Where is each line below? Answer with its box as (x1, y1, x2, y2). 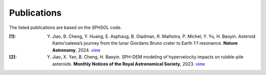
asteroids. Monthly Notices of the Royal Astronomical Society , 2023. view (52, 61, 205, 67)
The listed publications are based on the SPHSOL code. (9, 25, 122, 30)
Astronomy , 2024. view (52, 47, 101, 53)
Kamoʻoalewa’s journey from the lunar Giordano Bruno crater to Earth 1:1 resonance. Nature (52, 40, 238, 46)
